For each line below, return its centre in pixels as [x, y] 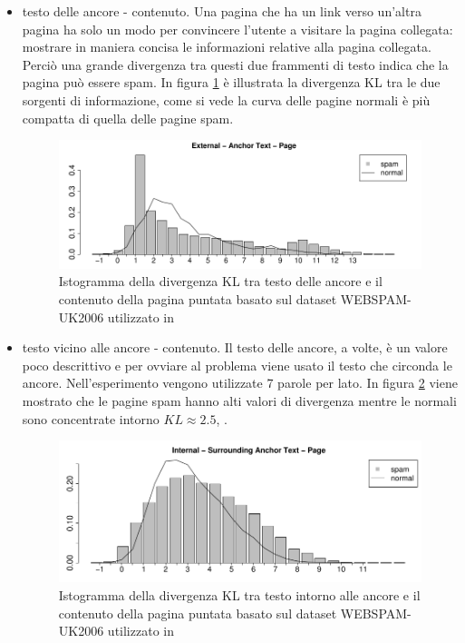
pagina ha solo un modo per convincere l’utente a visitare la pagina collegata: [237, 29]
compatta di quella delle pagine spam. [128, 118]
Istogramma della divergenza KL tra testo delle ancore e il [220, 281]
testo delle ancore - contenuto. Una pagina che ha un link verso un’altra [222, 11]
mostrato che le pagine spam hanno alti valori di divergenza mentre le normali [239, 401]
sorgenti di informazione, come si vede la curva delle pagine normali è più [226, 99]
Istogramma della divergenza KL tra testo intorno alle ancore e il [239, 594]
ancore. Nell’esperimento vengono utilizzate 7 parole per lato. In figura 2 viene [240, 383]
